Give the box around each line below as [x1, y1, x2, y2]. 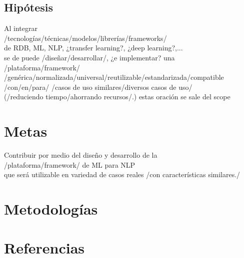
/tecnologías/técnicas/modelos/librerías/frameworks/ [4, 32, 167, 43]
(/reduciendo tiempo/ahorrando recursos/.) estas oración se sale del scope [4, 91, 230, 102]
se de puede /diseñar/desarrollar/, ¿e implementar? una [4, 52, 175, 62]
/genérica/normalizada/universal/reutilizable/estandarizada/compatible [4, 72, 224, 82]
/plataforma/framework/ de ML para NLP [4, 159, 135, 170]
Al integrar [4, 23, 37, 33]
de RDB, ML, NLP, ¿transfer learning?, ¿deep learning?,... [4, 42, 183, 53]
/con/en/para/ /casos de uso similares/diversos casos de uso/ [4, 81, 192, 92]
